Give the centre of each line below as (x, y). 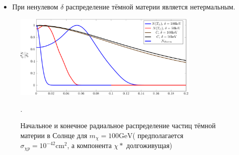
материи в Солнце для (54, 135)
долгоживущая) (149, 145)
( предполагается (158, 135)
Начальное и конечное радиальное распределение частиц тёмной (118, 125)
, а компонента (89, 145)
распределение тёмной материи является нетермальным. (151, 6)
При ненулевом (35, 6)
